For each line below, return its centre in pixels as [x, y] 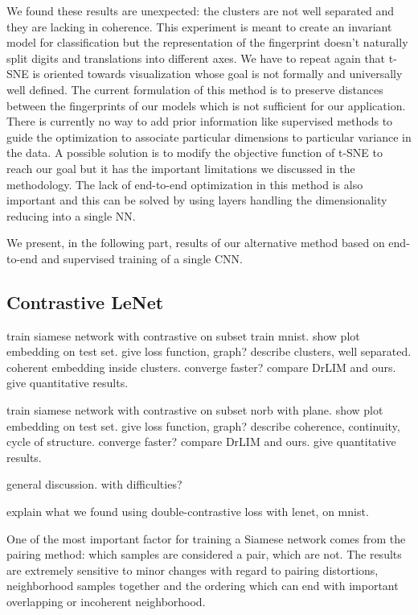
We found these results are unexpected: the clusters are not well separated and [201, 10]
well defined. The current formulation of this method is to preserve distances [195, 89]
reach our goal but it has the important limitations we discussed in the [181, 168]
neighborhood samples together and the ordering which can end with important [203, 586]
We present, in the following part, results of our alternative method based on [196, 243]
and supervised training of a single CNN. [142, 258]
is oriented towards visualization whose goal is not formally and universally [217, 74]
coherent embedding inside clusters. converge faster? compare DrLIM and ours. [201, 367]
